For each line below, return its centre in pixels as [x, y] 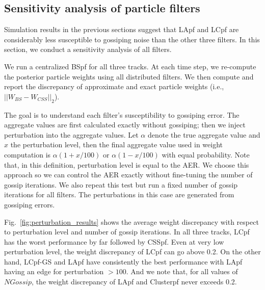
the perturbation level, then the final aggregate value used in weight [116, 144]
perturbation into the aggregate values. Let [71, 134]
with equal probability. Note [206, 154]
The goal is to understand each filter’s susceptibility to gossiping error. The [122, 114]
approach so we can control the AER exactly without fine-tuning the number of [128, 175]
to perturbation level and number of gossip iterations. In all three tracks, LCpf [127, 232]
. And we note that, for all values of [182, 271]
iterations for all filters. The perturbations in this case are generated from [119, 194]
